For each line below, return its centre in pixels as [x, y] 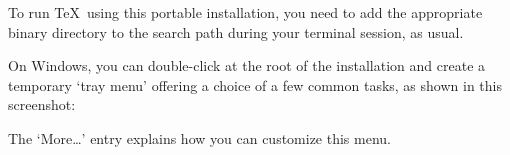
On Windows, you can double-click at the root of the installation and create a [247, 65]
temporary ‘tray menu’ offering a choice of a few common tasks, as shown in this [255, 84]
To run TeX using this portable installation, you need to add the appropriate [245, 12]
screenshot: [42, 104]
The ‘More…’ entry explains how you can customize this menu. [199, 137]
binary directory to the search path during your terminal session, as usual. [236, 31]
